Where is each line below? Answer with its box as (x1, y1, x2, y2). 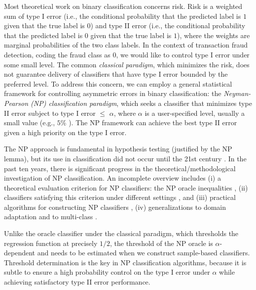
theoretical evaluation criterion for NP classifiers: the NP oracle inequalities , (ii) (4, 182, 248, 193)
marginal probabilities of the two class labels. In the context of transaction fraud (4, 40, 248, 50)
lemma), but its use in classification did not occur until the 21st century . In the (4, 153, 247, 163)
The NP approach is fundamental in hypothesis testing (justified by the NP (4, 144, 232, 154)
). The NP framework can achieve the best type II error (69, 117, 237, 128)
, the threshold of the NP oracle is (110, 238, 213, 248)
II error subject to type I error (4, 107, 96, 118)
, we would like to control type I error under (116, 49, 250, 59)
